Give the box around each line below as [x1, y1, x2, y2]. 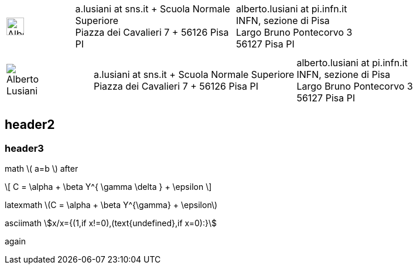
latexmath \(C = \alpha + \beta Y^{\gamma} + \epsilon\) [5, 200, 218, 210]
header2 [5, 117, 55, 132]
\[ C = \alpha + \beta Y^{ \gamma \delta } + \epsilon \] [5, 182, 212, 192]
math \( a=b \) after [5, 164, 78, 174]
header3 [5, 142, 44, 154]
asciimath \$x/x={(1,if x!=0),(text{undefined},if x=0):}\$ [5, 218, 217, 229]
